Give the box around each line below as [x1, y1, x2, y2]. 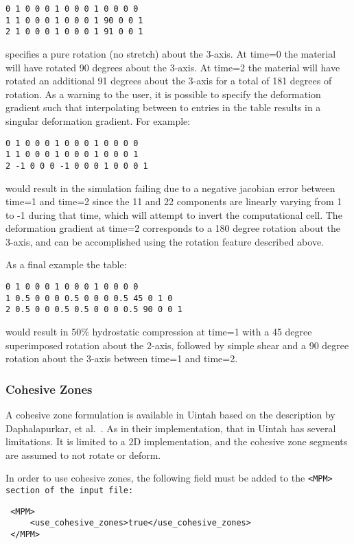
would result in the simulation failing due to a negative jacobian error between [5, 180, 335, 195]
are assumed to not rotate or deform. [5, 447, 161, 462]
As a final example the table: [5, 257, 127, 272]
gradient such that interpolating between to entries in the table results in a [5, 100, 321, 115]
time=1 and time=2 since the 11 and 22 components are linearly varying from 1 [5, 194, 342, 209]
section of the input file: [5, 486, 134, 496]
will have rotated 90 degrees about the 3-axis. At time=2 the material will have [5, 60, 340, 74]
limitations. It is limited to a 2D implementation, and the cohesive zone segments [5, 434, 348, 449]
